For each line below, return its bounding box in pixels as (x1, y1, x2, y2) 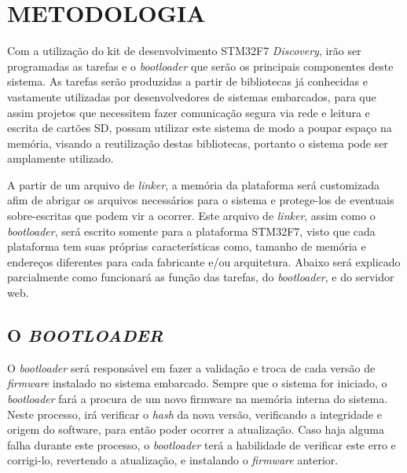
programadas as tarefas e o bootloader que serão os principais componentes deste (7, 57, 394, 74)
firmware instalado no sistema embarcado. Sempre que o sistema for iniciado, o (7, 375, 387, 391)
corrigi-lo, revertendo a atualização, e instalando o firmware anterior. (7, 452, 339, 468)
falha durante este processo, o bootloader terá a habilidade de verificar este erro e (7, 436, 396, 453)
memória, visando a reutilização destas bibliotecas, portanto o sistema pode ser (7, 134, 388, 151)
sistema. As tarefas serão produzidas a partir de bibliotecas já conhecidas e (7, 73, 368, 90)
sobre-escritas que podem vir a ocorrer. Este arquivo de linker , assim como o (7, 207, 376, 224)
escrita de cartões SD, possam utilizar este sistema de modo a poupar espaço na (7, 119, 392, 136)
